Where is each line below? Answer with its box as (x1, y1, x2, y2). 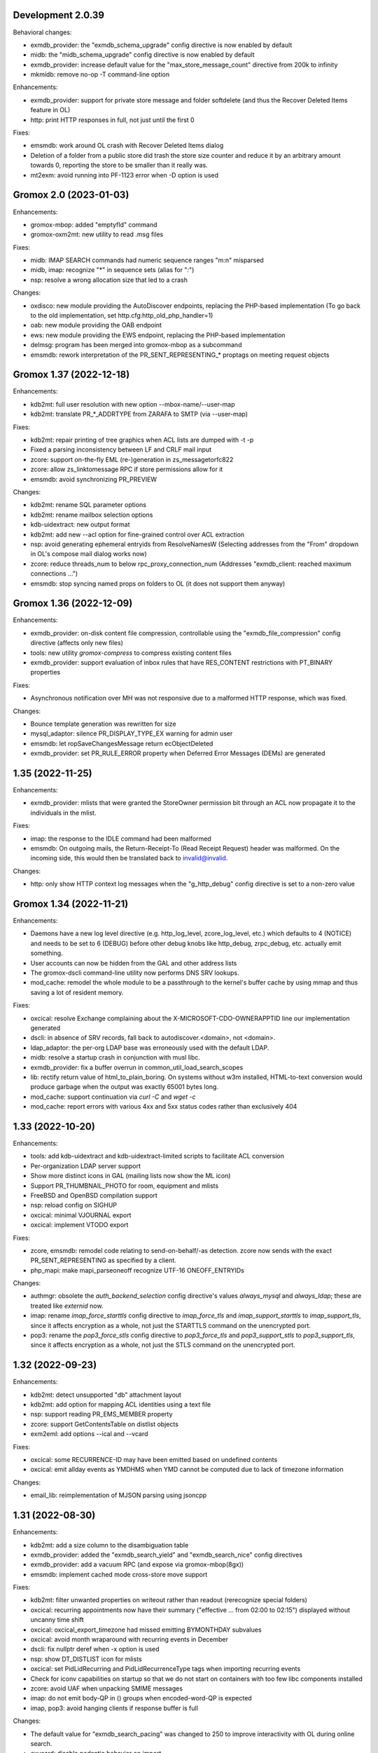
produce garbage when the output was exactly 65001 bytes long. (30, 1083, 218, 1091)
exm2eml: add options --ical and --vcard (30, 1430, 148, 1438)
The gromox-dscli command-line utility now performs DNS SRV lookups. (30, 968, 239, 977)
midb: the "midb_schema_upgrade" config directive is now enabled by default (30, 50, 255, 59)
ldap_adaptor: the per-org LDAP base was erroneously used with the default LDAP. (30, 1043, 269, 1052)
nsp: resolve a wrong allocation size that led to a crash (30, 276, 188, 284)
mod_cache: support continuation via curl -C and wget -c (30, 1092, 196, 1101)
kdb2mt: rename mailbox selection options (30, 510, 153, 519)
